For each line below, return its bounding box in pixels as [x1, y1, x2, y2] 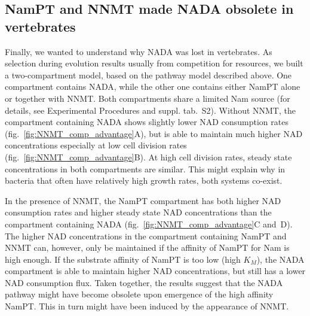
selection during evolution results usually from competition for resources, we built [5, 57, 303, 69]
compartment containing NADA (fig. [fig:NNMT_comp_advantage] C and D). [5, 217, 293, 230]
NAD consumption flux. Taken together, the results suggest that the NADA [5, 276, 283, 288]
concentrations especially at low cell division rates [5, 139, 187, 151]
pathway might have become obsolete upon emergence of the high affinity [5, 288, 274, 300]
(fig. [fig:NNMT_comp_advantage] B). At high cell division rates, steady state [5, 150, 292, 163]
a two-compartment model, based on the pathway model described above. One [5, 68, 292, 81]
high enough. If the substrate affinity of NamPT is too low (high [5, 253, 241, 265]
